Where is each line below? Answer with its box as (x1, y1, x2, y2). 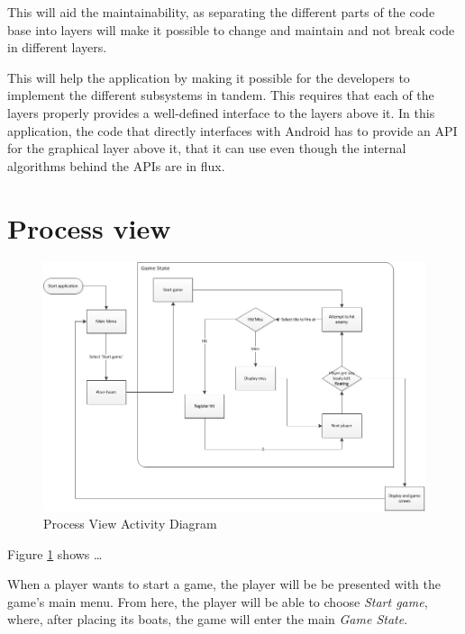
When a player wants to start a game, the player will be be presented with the (7, 575, 442, 593)
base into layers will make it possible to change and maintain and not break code (7, 20, 455, 39)
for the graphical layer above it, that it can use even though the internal (7, 139, 406, 158)
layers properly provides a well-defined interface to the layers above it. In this (7, 103, 435, 122)
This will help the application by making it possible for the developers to (7, 68, 410, 86)
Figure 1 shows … (7, 544, 103, 563)
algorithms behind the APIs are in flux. (7, 156, 225, 175)
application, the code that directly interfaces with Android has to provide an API (7, 121, 458, 140)
